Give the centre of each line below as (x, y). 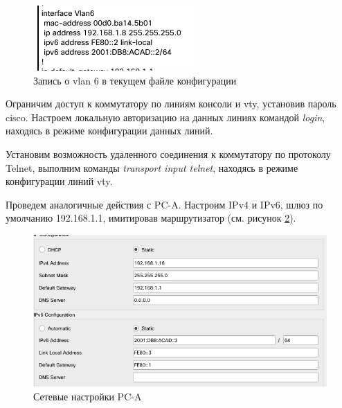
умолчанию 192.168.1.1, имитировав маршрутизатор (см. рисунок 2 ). (151, 218)
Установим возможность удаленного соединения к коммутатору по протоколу (168, 153)
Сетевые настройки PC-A (88, 396)
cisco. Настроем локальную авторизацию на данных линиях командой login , (165, 117)
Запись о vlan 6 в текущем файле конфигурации (135, 80)
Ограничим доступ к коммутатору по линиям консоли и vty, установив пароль (171, 104)
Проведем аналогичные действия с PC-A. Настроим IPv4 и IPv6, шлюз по (164, 204)
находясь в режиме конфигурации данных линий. (109, 131)
